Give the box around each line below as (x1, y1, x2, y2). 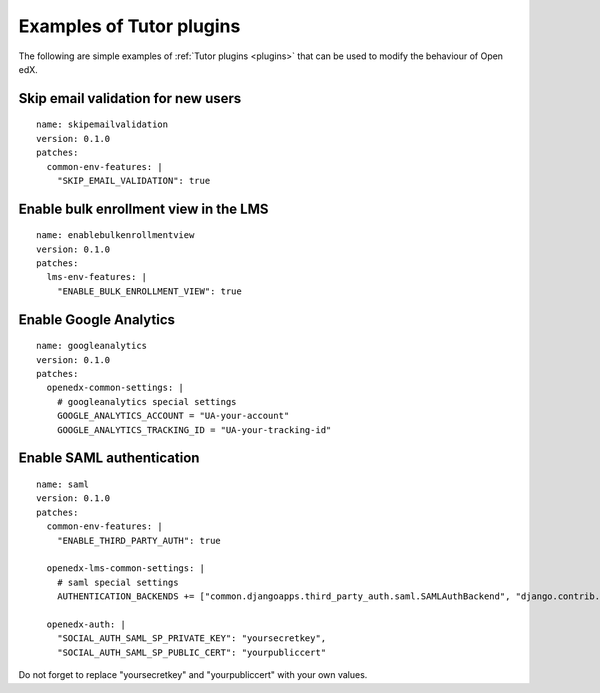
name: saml (36, 479, 90, 490)
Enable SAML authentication (18, 450, 200, 467)
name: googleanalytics (36, 340, 148, 352)
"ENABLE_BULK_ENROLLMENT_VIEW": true (56, 285, 242, 297)
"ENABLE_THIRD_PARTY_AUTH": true (56, 535, 222, 546)
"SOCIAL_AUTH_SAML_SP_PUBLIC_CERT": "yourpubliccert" (56, 646, 327, 658)
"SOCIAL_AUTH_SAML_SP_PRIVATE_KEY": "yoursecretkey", (56, 633, 327, 644)
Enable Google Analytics (18, 311, 175, 328)
